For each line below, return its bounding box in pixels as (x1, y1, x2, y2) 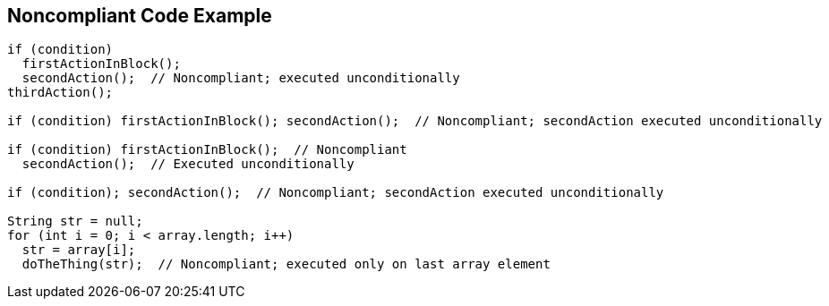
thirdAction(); (7, 85, 114, 100)
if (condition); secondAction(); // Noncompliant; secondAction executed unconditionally (7, 185, 664, 200)
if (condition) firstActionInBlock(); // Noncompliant (7, 142, 407, 157)
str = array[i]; (21, 242, 136, 258)
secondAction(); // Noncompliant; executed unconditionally (21, 71, 460, 86)
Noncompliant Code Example (7, 4, 272, 27)
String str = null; (7, 214, 143, 229)
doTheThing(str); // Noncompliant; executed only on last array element (21, 257, 551, 272)
